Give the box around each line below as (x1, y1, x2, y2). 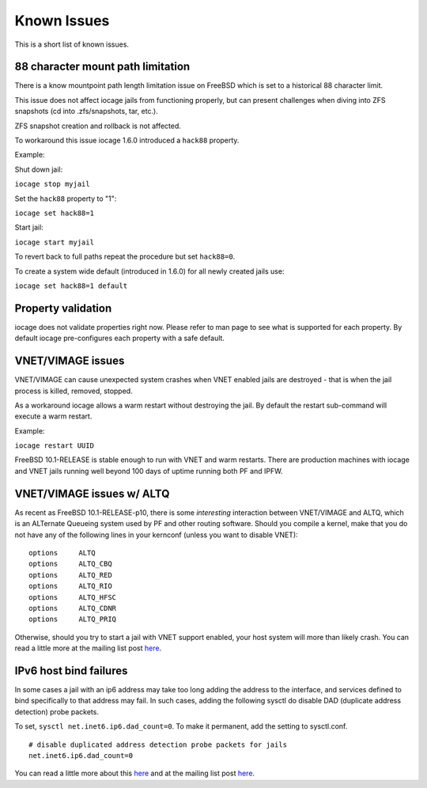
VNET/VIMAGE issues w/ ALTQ (14, 487, 170, 500)
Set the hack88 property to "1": (14, 194, 117, 203)
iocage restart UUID (14, 441, 95, 450)
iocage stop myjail (14, 180, 90, 189)
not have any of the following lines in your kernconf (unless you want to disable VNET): (14, 530, 298, 540)
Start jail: (14, 222, 43, 233)
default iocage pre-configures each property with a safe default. (14, 333, 225, 343)
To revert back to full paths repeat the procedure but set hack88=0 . (14, 252, 236, 261)
